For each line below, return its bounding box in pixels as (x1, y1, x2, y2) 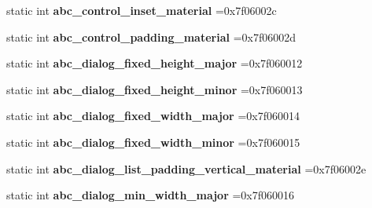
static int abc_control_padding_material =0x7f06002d (6, 28, 296, 45)
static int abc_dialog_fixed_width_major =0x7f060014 (6, 108, 300, 124)
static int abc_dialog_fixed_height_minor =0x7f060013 (6, 81, 303, 97)
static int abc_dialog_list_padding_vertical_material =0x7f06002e (6, 160, 366, 177)
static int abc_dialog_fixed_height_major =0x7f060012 (6, 55, 303, 71)
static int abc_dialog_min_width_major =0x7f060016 (6, 187, 295, 203)
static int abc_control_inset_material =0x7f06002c (6, 2, 277, 18)
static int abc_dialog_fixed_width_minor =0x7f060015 (6, 133, 300, 150)
